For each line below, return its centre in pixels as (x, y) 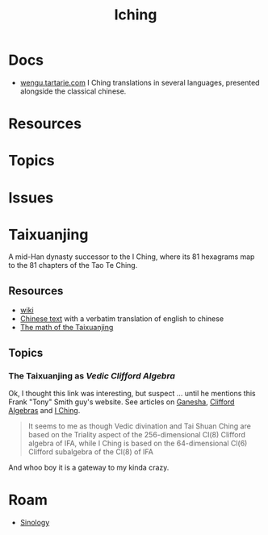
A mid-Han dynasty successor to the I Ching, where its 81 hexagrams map (132, 257)
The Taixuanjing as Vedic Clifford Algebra (92, 375)
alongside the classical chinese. (73, 91)
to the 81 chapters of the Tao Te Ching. (73, 265)
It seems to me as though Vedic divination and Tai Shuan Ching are (140, 426)
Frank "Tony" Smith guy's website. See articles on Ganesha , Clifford (121, 402)
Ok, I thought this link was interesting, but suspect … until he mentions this (132, 393)
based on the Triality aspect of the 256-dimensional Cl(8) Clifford (137, 434)
